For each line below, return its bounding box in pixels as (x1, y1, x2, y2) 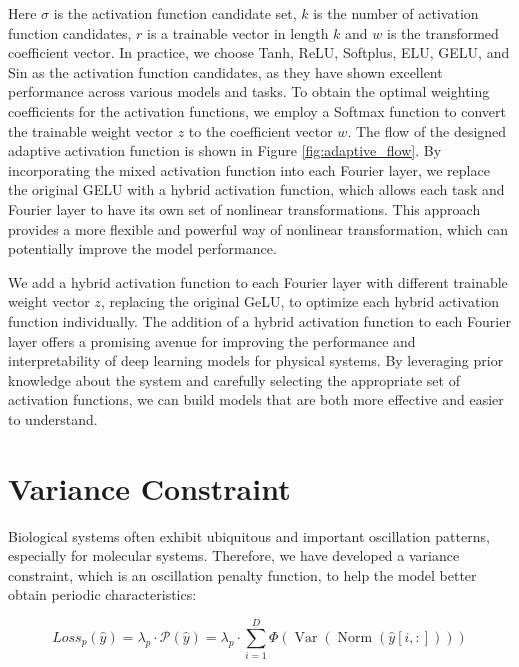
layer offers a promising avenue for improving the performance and (8, 330, 416, 351)
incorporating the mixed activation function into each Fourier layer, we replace (8, 159, 490, 180)
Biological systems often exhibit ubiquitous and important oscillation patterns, (8, 525, 490, 546)
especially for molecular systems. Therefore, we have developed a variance (8, 545, 460, 566)
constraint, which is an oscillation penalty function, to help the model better (8, 564, 477, 585)
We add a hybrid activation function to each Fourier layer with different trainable (8, 271, 508, 292)
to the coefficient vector (188, 120, 333, 141)
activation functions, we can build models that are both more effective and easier (8, 389, 504, 410)
